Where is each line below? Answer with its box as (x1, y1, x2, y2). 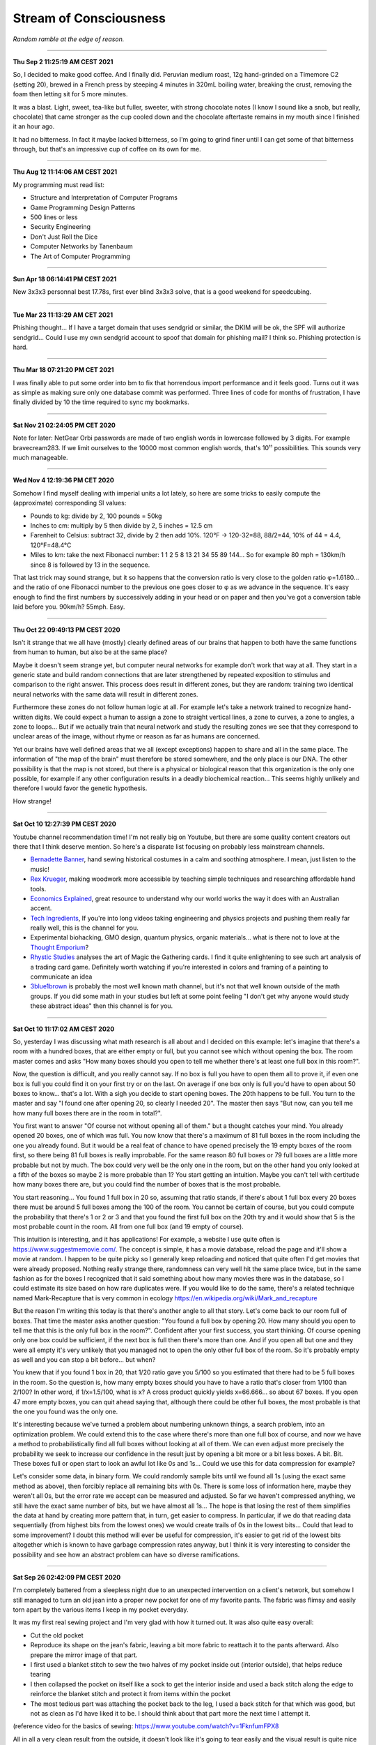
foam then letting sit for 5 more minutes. (13, 90, 128, 98)
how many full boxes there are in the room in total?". (13, 1108, 163, 1117)
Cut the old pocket (30, 1631, 84, 1640)
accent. (30, 904, 52, 912)
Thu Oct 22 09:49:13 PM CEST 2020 (13, 625, 120, 634)
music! (30, 865, 50, 873)
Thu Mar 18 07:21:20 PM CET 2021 (13, 366, 114, 374)
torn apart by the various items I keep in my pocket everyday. (13, 1605, 189, 1614)
